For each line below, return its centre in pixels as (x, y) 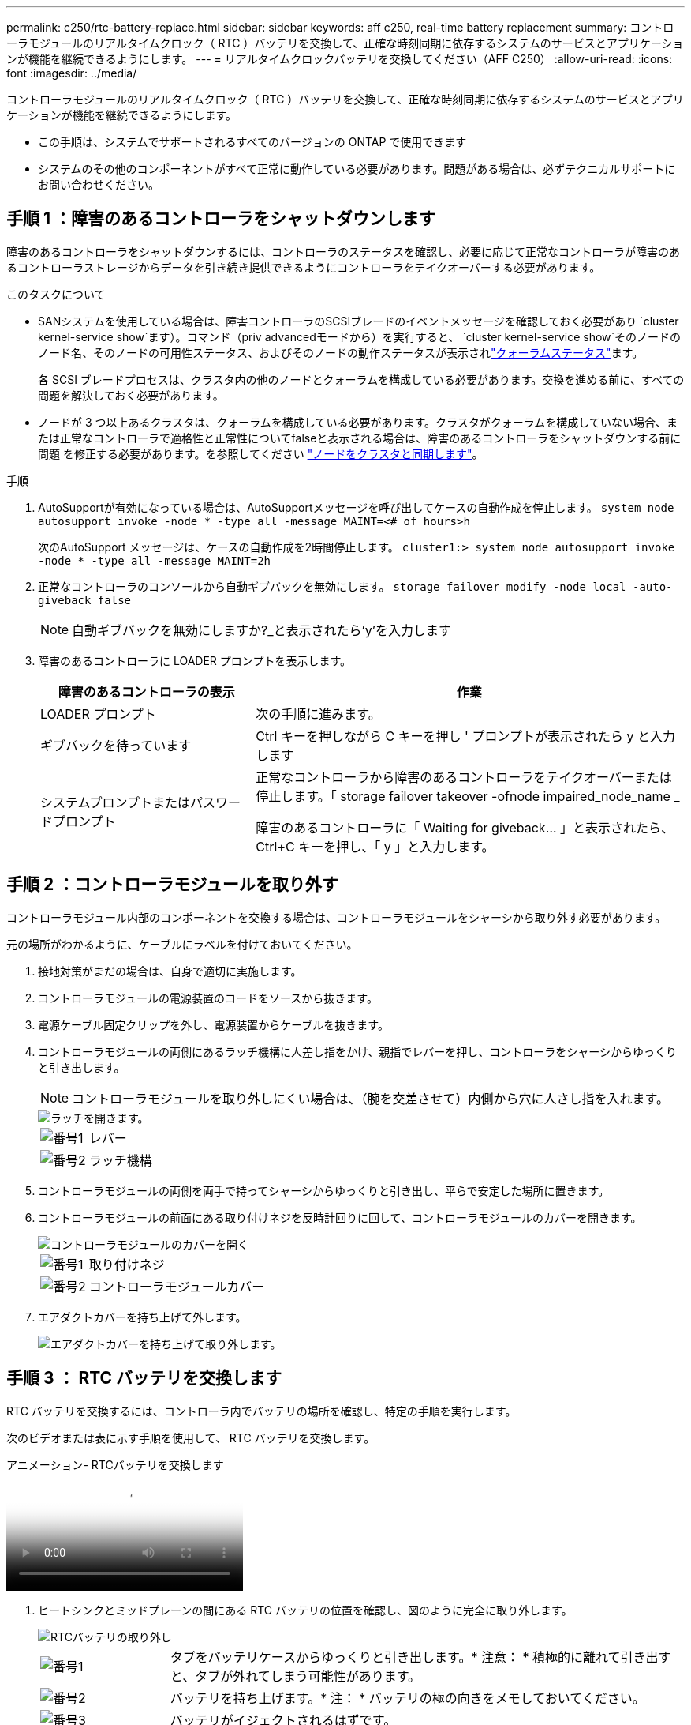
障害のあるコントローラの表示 (146, 692)
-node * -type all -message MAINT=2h (155, 560)
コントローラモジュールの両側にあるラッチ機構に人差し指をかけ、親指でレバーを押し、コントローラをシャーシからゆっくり (358, 1051)
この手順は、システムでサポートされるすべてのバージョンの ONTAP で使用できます (252, 142)
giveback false (85, 600)
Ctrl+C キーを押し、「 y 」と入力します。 (375, 846)
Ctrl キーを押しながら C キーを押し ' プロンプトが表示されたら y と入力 (465, 736)
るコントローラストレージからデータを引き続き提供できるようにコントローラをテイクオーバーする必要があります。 (304, 267)
